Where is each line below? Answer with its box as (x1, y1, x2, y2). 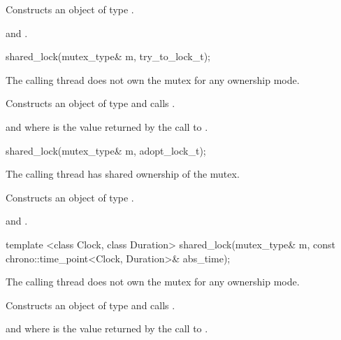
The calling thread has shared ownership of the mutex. (6, 167, 240, 181)
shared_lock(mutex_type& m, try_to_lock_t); (6, 49, 211, 64)
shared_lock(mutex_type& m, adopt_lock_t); (6, 143, 206, 157)
